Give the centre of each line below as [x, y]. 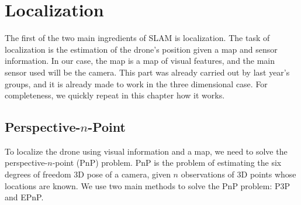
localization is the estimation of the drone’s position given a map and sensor [141, 49]
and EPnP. [24, 197]
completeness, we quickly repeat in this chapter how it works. [115, 95]
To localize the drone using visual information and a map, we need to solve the [146, 151]
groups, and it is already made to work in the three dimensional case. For [136, 83]
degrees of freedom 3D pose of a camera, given [88, 174]
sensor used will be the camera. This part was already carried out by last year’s [147, 72]
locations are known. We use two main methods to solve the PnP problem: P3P [148, 185]
